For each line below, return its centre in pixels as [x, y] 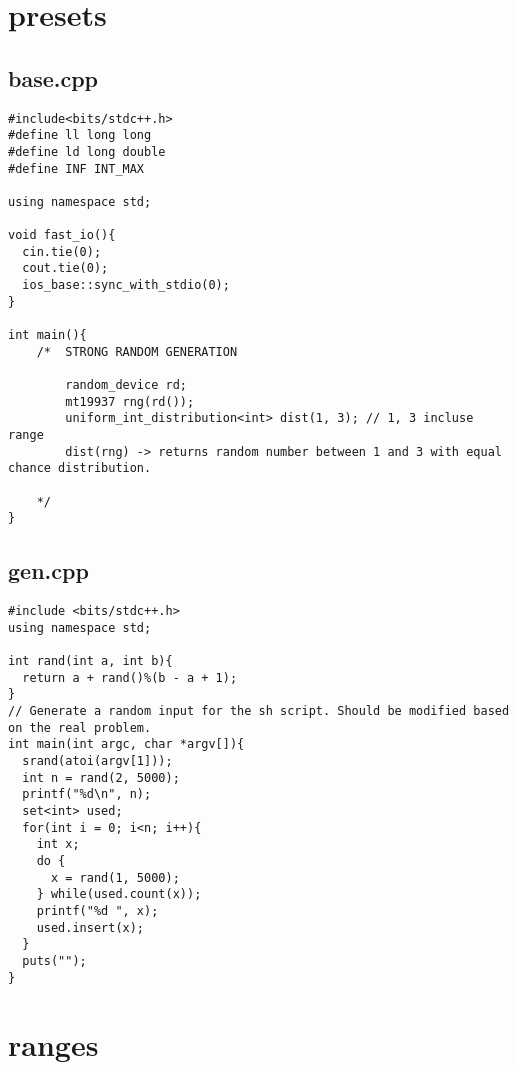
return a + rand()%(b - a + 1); [130, 677]
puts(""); [54, 960]
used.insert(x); [90, 927]
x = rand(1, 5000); [115, 877]
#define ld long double [87, 151]
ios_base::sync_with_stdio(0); [126, 285]
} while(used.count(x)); [119, 894]
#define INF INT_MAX [76, 168]
